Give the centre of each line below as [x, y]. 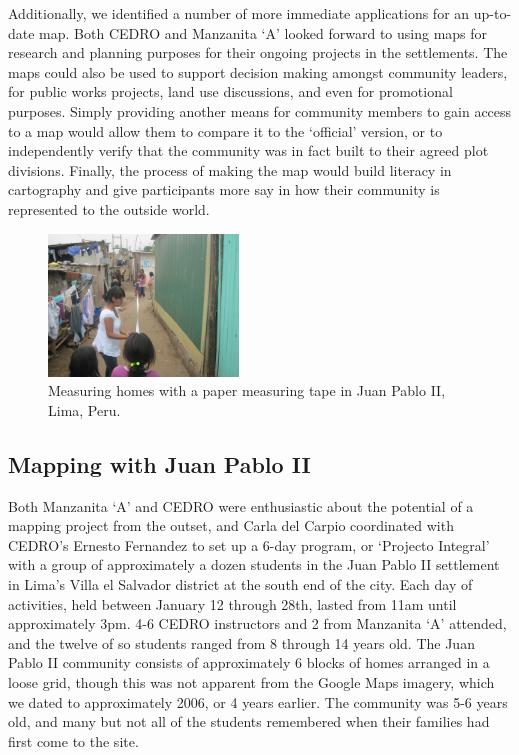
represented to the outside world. [109, 208]
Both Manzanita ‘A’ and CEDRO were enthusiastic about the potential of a [241, 505]
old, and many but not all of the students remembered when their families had [249, 721]
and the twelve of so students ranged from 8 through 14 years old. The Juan [241, 642]
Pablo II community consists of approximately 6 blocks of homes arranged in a [249, 662]
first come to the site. [73, 740]
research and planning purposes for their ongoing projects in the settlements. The [258, 52]
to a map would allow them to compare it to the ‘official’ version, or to [225, 130]
